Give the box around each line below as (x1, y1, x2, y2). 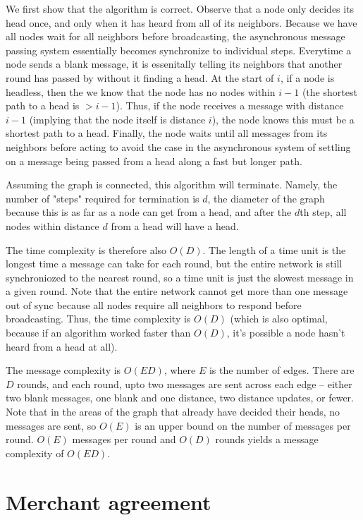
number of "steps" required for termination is (6, 191, 199, 205)
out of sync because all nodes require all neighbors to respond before (6, 297, 302, 312)
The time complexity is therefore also (6, 242, 167, 257)
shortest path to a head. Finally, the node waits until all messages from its (6, 126, 328, 140)
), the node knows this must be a (211, 111, 355, 126)
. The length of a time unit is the (202, 242, 346, 257)
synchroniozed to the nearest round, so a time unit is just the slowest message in (6, 270, 354, 284)
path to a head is (6, 98, 80, 113)
